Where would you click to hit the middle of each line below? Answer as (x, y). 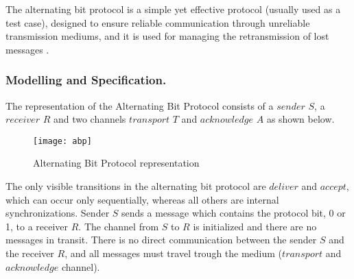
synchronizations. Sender (58, 213)
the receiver (30, 253)
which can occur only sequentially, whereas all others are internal (142, 199)
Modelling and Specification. (86, 80)
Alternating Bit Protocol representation (116, 163)
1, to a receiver (37, 226)
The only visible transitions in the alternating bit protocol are (136, 186)
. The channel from (119, 226)
